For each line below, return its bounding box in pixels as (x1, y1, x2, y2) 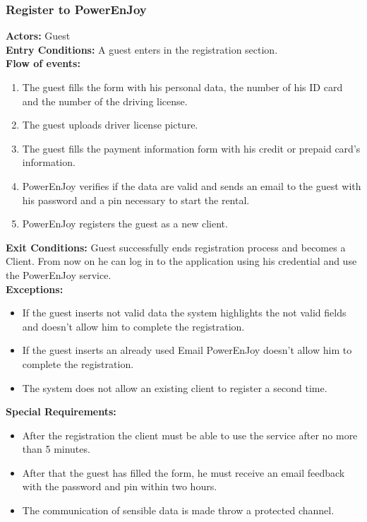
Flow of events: (6, 56, 80, 71)
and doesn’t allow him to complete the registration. (22, 319, 245, 333)
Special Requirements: (6, 404, 116, 419)
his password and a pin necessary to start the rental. (22, 192, 250, 207)
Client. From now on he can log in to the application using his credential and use (6, 254, 357, 268)
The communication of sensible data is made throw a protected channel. (22, 503, 335, 518)
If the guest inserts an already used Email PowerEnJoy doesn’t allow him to (22, 343, 352, 357)
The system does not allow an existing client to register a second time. (22, 380, 327, 395)
